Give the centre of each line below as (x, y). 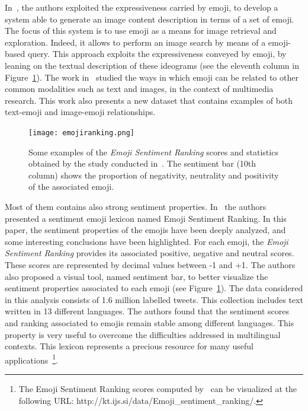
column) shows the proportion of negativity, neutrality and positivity (154, 175)
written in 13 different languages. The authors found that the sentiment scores (147, 311)
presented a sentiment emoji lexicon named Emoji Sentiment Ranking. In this (146, 218)
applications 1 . (31, 359)
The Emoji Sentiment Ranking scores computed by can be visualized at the (158, 388)
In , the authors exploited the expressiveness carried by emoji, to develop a (142, 7)
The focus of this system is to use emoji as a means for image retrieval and (141, 31)
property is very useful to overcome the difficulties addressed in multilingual (143, 334)
